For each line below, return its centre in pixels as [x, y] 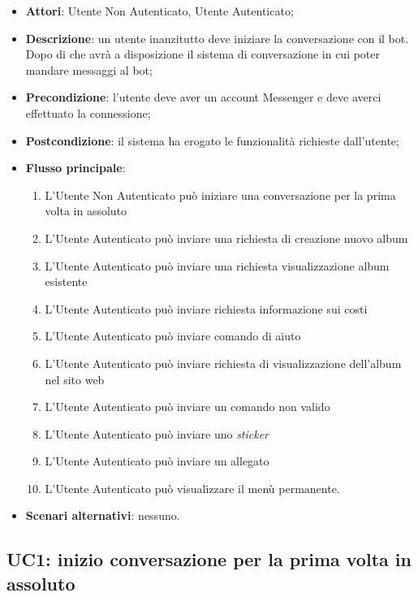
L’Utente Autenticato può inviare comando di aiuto [173, 336]
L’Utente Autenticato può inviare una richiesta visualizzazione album [217, 265]
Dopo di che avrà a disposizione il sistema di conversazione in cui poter [203, 54]
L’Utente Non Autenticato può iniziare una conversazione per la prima [220, 195]
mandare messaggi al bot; [89, 69]
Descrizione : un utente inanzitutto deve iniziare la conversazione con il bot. [217, 38]
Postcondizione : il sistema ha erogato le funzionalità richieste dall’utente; [212, 140]
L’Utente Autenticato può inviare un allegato [157, 461]
